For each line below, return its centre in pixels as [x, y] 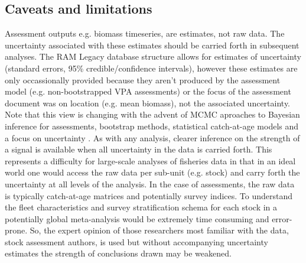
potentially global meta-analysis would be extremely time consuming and [137, 218]
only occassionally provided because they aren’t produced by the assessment [143, 79]
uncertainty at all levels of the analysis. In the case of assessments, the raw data [150, 184]
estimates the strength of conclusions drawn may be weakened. [118, 253]
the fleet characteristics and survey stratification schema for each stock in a [141, 207]
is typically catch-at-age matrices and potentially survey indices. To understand [149, 195]
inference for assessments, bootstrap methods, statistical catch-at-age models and [152, 126]
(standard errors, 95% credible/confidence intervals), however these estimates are [151, 68]
